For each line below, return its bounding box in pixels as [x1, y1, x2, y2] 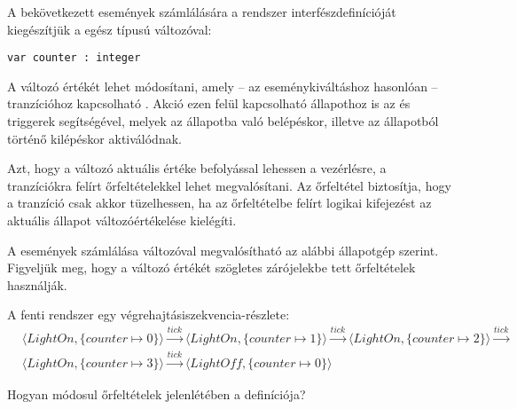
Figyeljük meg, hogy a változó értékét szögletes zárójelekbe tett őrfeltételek [7, 258, 416, 277]
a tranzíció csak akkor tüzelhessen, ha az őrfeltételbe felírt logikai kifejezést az [7, 193, 432, 212]
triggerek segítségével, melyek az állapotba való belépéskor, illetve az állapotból [7, 112, 439, 130]
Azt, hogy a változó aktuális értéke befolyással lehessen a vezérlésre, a [7, 159, 387, 177]
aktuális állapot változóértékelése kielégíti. [7, 211, 237, 229]
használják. [7, 275, 67, 294]
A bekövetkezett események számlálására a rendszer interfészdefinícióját [7, 3, 396, 20]
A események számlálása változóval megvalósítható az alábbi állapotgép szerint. [7, 240, 439, 259]
